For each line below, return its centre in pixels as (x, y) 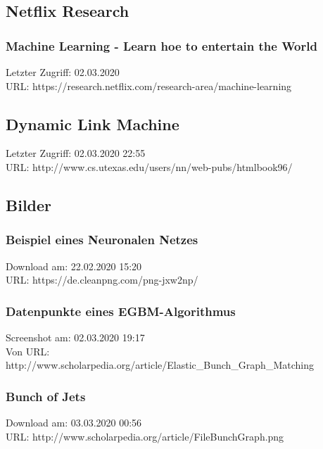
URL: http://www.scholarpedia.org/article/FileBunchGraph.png (145, 436)
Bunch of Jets (46, 396)
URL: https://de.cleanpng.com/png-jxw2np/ (102, 280)
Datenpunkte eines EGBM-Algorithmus (121, 311)
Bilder (29, 204)
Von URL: (28, 351)
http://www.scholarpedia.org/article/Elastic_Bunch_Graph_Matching (160, 365)
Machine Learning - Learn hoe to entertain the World (161, 45)
